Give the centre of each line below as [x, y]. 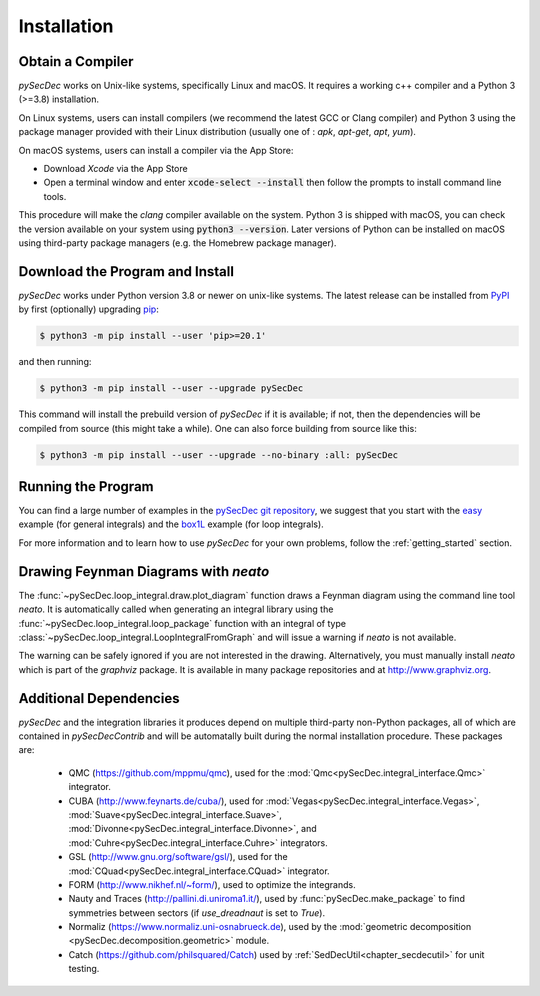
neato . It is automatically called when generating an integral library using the [176, 609]
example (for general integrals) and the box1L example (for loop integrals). [171, 524]
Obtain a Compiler [76, 61]
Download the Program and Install [126, 271]
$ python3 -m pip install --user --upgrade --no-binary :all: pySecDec [219, 454]
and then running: [55, 362]
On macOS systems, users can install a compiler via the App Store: [156, 150]
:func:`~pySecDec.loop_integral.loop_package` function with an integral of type [182, 623]
